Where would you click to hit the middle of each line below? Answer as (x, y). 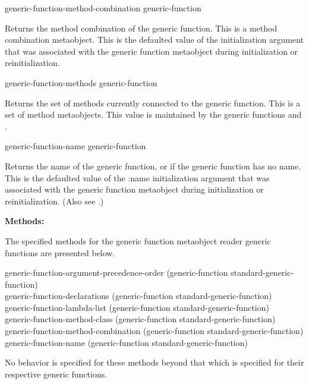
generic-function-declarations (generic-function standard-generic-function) (138, 296)
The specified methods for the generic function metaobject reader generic (138, 240)
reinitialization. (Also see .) (54, 201)
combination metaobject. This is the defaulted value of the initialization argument (154, 40)
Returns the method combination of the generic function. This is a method (141, 28)
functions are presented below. (60, 252)
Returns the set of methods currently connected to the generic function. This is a (153, 103)
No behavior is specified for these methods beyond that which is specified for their (154, 362)
